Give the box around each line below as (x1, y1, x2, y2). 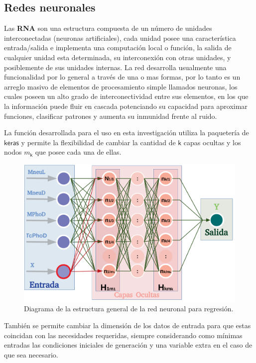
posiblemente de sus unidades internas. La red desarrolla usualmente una (4, 62, 227, 72)
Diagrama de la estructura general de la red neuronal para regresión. (24, 303, 234, 314)
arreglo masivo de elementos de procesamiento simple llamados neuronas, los (4, 81, 238, 91)
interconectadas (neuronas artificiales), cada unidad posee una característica (4, 32, 236, 43)
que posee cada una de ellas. (35, 147, 122, 157)
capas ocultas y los (183, 137, 241, 147)
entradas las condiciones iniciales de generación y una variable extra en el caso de (4, 340, 253, 350)
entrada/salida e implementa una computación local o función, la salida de (4, 42, 232, 53)
